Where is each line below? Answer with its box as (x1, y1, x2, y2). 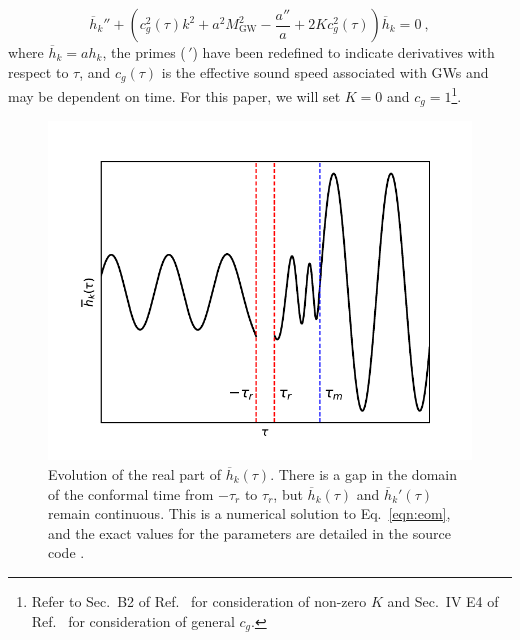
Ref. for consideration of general (31, 610, 235, 631)
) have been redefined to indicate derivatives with (192, 42, 495, 62)
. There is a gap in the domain (270, 463, 457, 484)
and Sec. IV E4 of (387, 590, 499, 611)
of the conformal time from (48, 483, 214, 504)
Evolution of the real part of (48, 463, 221, 484)
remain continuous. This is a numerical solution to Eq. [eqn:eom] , (48, 503, 451, 524)
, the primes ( (102, 42, 186, 62)
